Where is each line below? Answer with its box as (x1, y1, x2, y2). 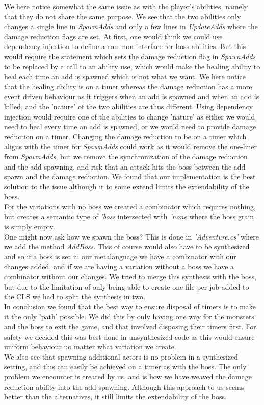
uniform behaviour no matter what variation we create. (4, 341, 176, 352)
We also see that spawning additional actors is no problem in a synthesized (4, 351, 239, 362)
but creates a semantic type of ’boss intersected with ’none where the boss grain (4, 211, 254, 222)
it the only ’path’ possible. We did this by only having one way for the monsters (4, 311, 254, 322)
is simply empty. (4, 221, 55, 232)
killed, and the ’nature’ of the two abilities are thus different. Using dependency (4, 101, 253, 111)
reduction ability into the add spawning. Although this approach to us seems (4, 381, 244, 392)
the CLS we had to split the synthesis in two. (4, 291, 145, 302)
